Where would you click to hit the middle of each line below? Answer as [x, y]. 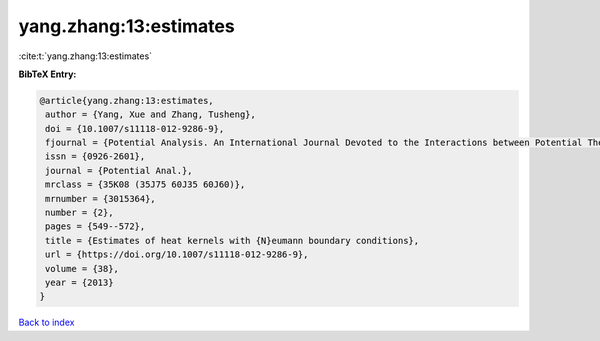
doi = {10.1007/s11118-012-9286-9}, [135, 128]
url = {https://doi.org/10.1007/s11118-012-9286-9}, [177, 254]
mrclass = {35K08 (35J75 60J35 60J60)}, [145, 184]
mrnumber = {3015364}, [101, 198]
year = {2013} [79, 282]
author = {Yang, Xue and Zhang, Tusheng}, [151, 114]
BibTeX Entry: [47, 74]
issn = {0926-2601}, [95, 156]
